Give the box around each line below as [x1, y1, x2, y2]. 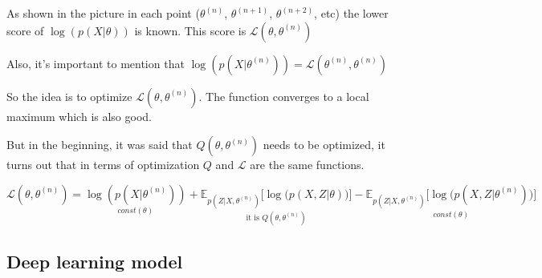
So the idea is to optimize [6, 87, 132, 104]
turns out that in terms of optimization [6, 156, 200, 173]
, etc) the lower [314, 5, 389, 21]
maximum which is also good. [6, 107, 152, 124]
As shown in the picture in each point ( [6, 5, 200, 21]
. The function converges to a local [198, 87, 369, 104]
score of [6, 22, 44, 38]
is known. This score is [134, 22, 247, 38]
